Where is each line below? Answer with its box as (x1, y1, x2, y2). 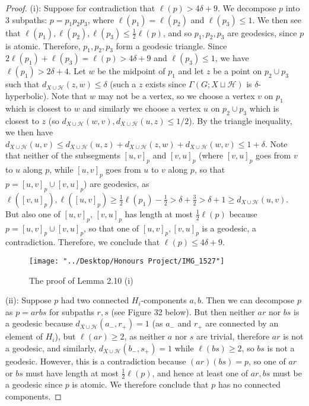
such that (5, 78, 40, 90)
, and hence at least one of (152, 366, 249, 379)
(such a (110, 78, 136, 90)
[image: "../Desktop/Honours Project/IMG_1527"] (29, 256, 225, 265)
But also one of (5, 207, 60, 220)
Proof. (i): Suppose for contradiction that (5, 2, 155, 14)
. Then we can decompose (201, 294, 295, 306)
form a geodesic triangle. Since (116, 39, 227, 52)
